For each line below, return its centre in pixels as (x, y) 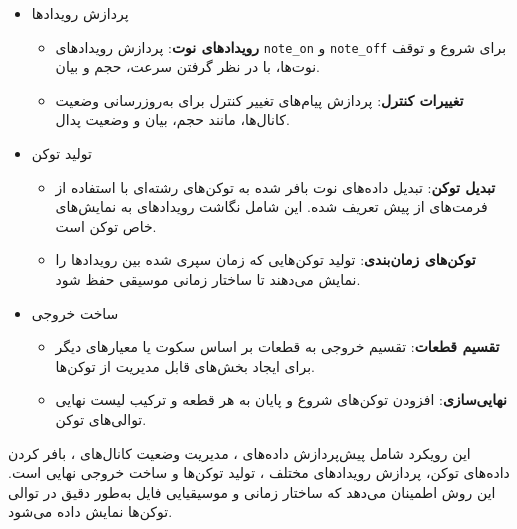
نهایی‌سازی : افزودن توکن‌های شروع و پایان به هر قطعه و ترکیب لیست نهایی (281, 399)
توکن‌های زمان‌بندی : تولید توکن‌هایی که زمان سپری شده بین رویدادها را (265, 259)
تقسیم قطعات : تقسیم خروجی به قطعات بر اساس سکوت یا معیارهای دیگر (277, 346)
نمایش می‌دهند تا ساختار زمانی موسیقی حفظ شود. (208, 279)
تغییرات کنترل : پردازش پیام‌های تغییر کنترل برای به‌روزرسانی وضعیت (259, 99)
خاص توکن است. (106, 225)
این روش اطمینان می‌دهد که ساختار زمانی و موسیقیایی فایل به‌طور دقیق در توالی (252, 491)
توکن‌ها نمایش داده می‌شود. (90, 511)
